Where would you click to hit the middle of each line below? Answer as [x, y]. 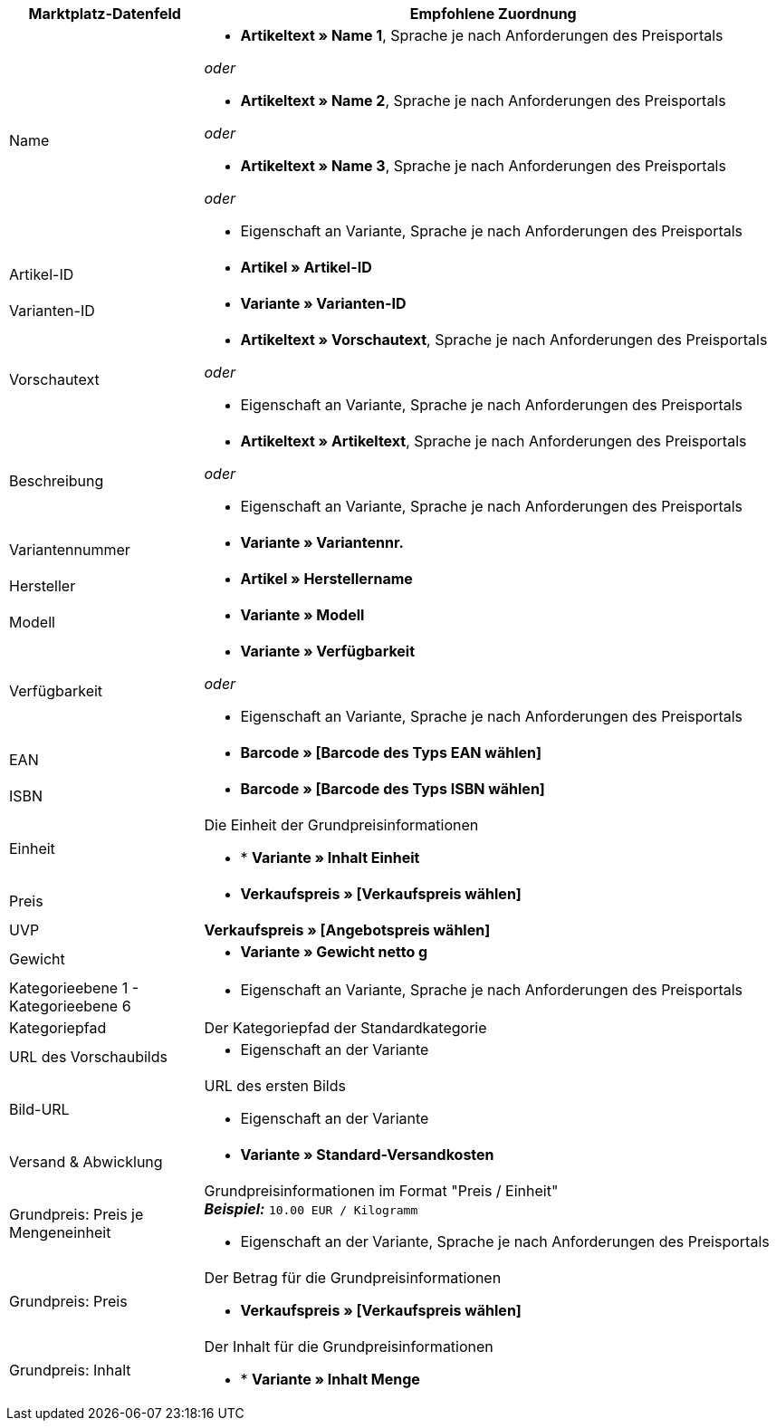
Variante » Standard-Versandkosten [367, 1155]
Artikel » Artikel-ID [306, 267]
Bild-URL [39, 1109]
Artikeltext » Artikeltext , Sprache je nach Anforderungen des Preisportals [493, 441]
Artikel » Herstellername [326, 579]
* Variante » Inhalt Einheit [330, 858]
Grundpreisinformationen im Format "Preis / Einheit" [381, 1191]
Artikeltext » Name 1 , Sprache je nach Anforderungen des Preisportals [482, 35]
